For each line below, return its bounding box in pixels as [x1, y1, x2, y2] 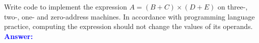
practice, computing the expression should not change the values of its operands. [4, 21, 253, 31]
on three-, [217, 1, 248, 11]
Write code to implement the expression [4, 1, 127, 11]
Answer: [4, 30, 33, 41]
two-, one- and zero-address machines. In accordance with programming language [4, 11, 255, 21]
